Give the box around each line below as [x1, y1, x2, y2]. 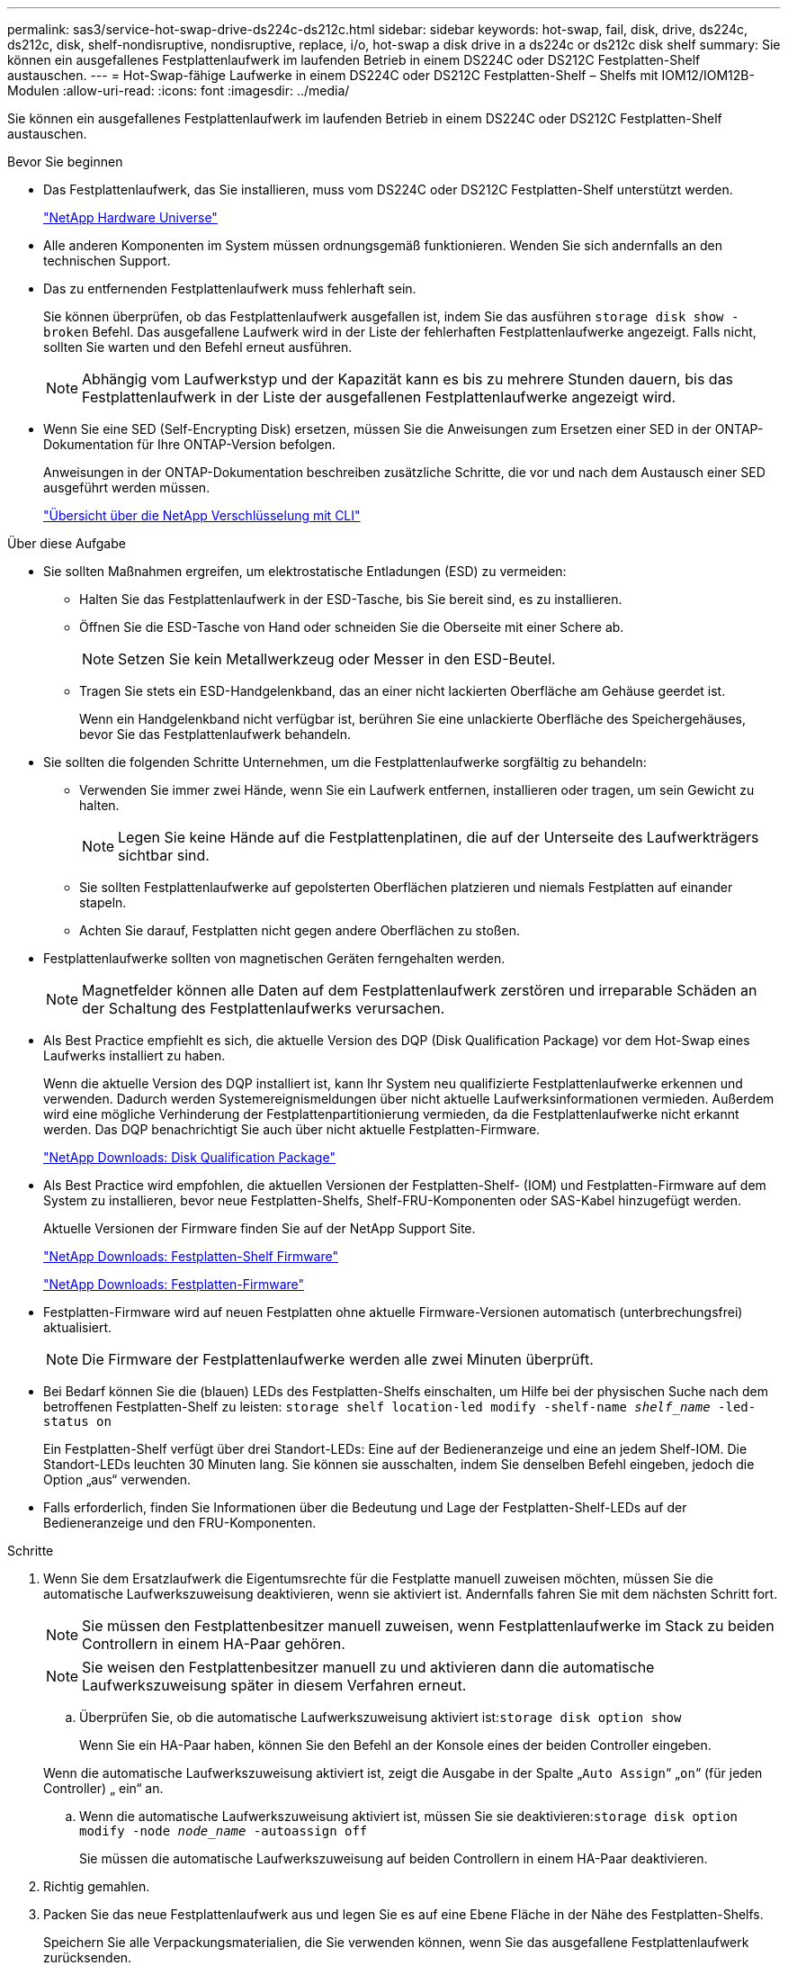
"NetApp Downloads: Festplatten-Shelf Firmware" [43, 1249, 338, 1264]
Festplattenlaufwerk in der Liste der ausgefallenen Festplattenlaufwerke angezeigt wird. [82, 388, 676, 406]
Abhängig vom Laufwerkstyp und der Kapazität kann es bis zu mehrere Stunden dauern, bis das [82, 370, 734, 388]
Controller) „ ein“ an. [43, 1781, 164, 1796]
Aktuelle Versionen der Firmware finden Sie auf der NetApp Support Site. [43, 1221, 476, 1236]
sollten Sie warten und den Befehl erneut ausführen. [43, 339, 353, 355]
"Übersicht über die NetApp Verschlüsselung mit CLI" [43, 508, 361, 523]
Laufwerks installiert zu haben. [43, 1048, 226, 1063]
